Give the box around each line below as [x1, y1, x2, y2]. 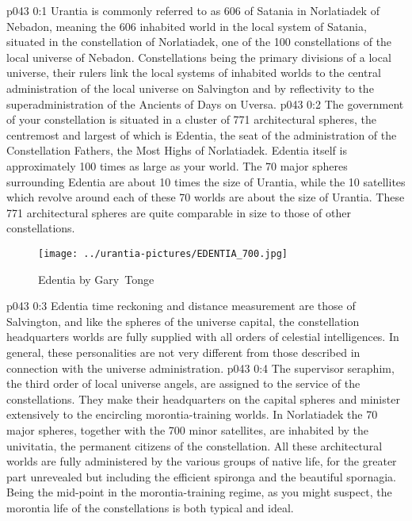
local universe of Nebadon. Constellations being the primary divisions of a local [6, 48, 391, 65]
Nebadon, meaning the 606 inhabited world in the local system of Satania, [6, 17, 367, 34]
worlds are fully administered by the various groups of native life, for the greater [6, 453, 397, 469]
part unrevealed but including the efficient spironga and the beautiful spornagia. [6, 468, 396, 485]
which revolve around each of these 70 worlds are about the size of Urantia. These [6, 189, 405, 205]
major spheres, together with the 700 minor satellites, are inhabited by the [6, 421, 369, 438]
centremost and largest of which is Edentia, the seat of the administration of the [6, 126, 397, 143]
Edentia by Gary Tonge [38, 270, 154, 287]
